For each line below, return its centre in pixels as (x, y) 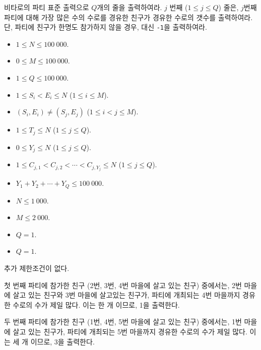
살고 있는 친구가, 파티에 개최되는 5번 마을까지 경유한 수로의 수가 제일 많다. (130, 332)
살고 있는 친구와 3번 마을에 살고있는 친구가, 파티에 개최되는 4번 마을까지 (126, 295)
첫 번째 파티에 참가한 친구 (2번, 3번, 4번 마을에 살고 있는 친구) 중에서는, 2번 (123, 285)
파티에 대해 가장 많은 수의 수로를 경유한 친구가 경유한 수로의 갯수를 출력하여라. (128, 17)
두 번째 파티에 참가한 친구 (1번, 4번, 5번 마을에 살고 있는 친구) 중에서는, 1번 (123, 322)
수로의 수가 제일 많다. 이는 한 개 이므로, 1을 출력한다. (96, 304)
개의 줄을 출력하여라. (129, 7)
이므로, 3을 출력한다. (62, 341)
